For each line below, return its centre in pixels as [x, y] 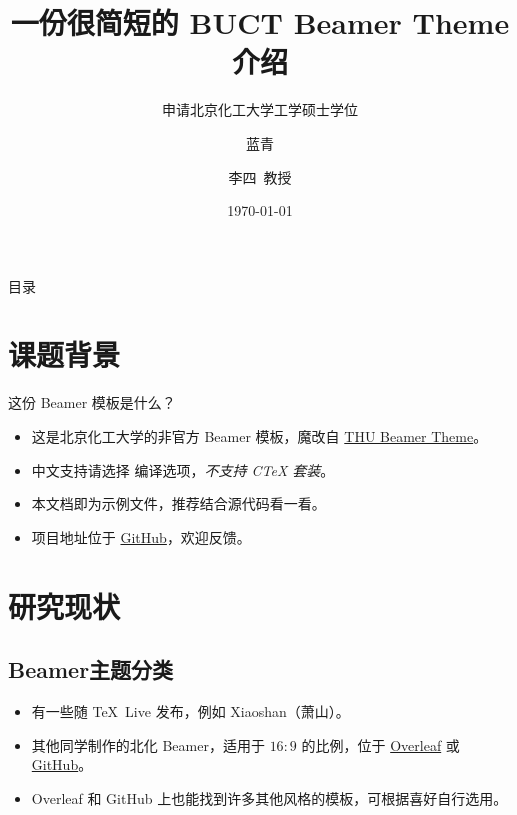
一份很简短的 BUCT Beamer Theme [260, 22]
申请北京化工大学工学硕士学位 [260, 109]
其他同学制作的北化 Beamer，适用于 [148, 744]
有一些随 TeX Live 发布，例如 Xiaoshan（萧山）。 [190, 710]
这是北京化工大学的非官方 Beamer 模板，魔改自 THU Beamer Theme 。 [259, 436]
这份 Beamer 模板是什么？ [92, 402]
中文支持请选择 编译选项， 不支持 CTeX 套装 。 [183, 469]
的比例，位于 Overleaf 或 [380, 744]
